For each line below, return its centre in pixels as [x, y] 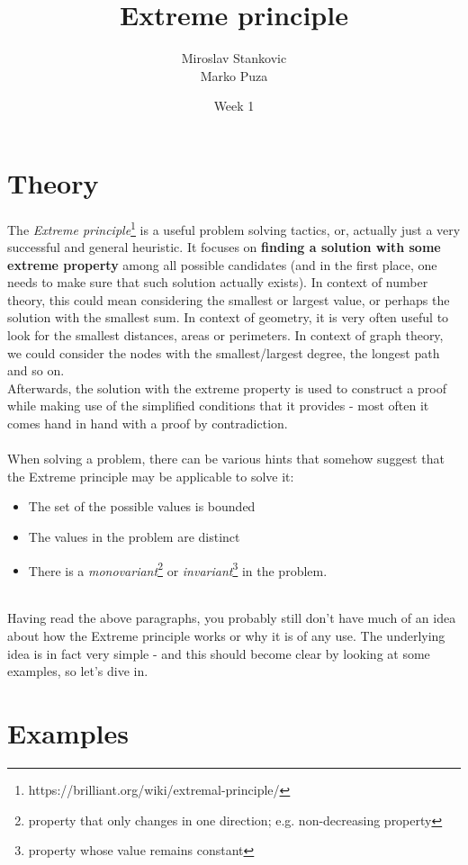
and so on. [36, 370]
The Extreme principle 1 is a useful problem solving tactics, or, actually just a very [234, 228]
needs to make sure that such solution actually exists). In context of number [218, 282]
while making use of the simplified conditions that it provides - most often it [218, 405]
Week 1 [234, 106]
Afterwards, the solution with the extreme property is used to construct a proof [227, 387]
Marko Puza [234, 75]
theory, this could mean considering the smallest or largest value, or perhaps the [229, 299]
